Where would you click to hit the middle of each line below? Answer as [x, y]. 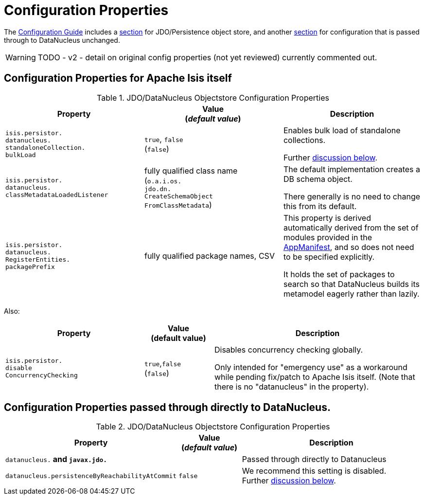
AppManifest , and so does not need [349, 247]
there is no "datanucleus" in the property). [291, 386]
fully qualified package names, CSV [209, 256]
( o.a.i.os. [163, 180]
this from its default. [320, 206]
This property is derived [327, 218]
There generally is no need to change [352, 196]
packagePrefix [30, 267]
